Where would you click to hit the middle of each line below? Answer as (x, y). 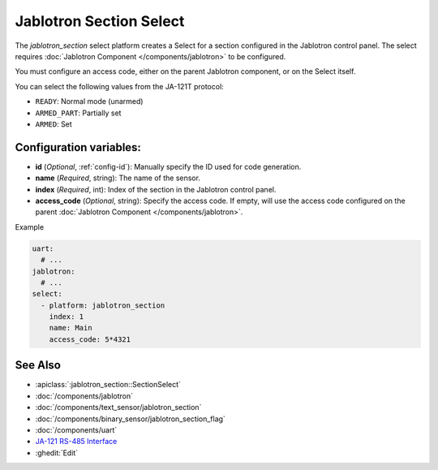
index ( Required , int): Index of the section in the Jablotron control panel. (156, 189)
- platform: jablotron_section (103, 305)
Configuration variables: (78, 147)
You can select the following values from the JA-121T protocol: (120, 86)
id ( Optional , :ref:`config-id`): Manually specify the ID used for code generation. (168, 166)
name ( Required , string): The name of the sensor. (118, 178)
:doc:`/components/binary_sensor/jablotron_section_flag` (131, 419)
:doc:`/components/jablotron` (84, 396)
